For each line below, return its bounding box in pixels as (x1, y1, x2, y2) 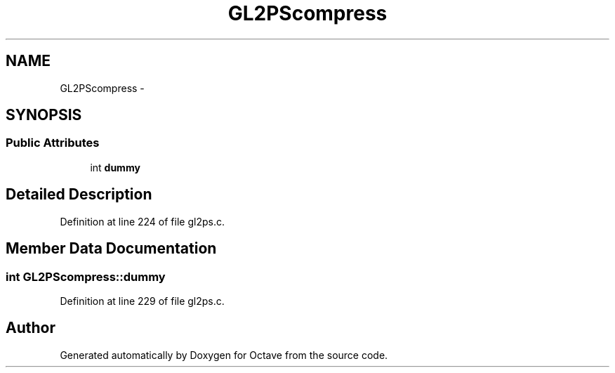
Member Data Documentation (6, 240, 217, 258)
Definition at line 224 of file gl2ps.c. (60, 215, 225, 228)
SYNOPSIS (6, 106, 82, 124)
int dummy (90, 161, 140, 174)
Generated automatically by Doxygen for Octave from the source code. (60, 348, 388, 361)
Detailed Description (6, 185, 152, 204)
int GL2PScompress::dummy (6, 269, 166, 284)
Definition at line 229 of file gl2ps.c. (60, 294, 225, 307)
